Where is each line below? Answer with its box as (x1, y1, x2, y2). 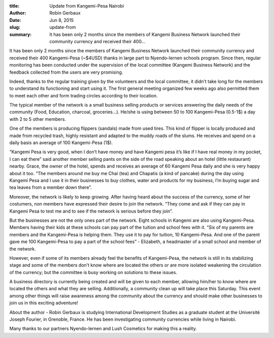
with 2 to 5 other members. (9, 116, 66, 122)
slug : (9, 24, 20, 30)
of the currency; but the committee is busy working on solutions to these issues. (9, 269, 178, 275)
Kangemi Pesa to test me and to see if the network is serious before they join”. (9, 208, 173, 214)
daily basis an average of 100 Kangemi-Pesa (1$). (9, 140, 113, 146)
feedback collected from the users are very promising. (9, 69, 123, 75)
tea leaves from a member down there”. (9, 184, 92, 190)
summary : (9, 31, 32, 38)
